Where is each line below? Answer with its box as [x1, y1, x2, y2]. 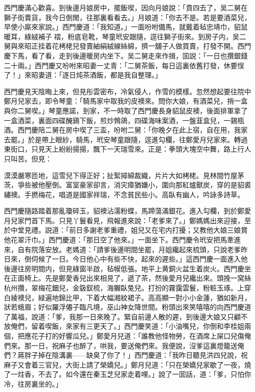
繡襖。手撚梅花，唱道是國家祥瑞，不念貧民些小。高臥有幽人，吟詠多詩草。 [4, 189, 244, 199]
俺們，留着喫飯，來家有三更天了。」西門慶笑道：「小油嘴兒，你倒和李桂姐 [10, 321, 244, 331]
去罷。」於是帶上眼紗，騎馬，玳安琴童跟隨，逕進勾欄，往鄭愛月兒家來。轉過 [4, 134, 248, 144]
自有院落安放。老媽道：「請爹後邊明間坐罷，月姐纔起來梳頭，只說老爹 [17, 244, 241, 254]
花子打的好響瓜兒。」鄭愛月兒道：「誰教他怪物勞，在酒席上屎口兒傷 [31, 331, 244, 340]
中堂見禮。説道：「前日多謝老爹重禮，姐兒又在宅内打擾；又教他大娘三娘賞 [10, 225, 248, 235]
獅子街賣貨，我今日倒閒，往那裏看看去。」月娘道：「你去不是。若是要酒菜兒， [4, 12, 251, 22]
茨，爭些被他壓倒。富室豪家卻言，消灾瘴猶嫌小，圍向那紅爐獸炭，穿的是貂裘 [4, 180, 251, 190]
